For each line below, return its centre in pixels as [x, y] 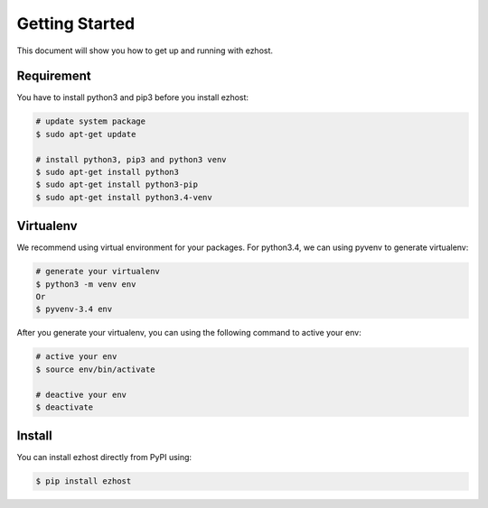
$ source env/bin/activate [95, 369]
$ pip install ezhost [84, 481]
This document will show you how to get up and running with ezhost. [145, 51]
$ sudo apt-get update [86, 134]
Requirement [54, 76]
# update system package [91, 121]
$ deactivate [65, 407]
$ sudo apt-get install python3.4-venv [124, 197]
